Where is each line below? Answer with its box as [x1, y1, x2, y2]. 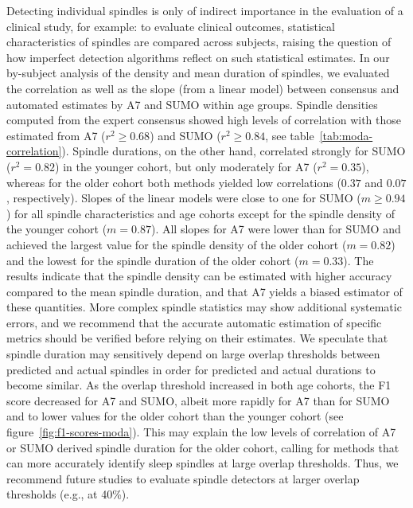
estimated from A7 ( [6, 127, 106, 143]
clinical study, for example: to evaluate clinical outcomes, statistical [6, 18, 335, 34]
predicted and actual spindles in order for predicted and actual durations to [6, 361, 376, 377]
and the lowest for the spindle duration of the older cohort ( [6, 252, 299, 268]
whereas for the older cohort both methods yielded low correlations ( [6, 174, 341, 190]
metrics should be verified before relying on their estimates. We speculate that [6, 330, 388, 346]
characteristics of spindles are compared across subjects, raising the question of [6, 33, 392, 50]
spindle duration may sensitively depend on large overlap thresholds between [6, 346, 380, 362]
